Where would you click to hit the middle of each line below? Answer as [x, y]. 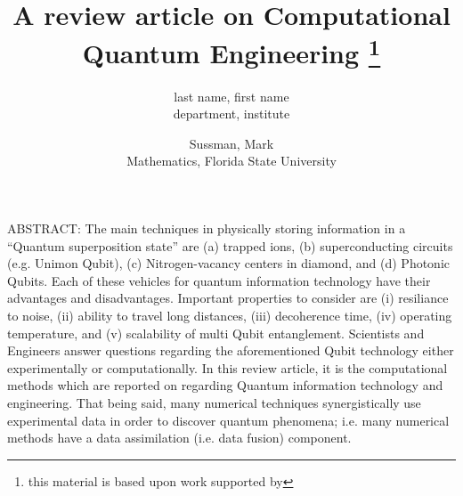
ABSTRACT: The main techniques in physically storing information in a [207, 228]
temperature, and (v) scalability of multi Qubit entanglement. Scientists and [216, 333]
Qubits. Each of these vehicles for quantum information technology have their [219, 280]
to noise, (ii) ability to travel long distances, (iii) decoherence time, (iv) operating [230, 315]
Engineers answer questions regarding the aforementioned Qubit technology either [231, 350]
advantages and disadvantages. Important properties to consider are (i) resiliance [228, 298]
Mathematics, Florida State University [231, 161]
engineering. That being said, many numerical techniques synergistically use [214, 402]
